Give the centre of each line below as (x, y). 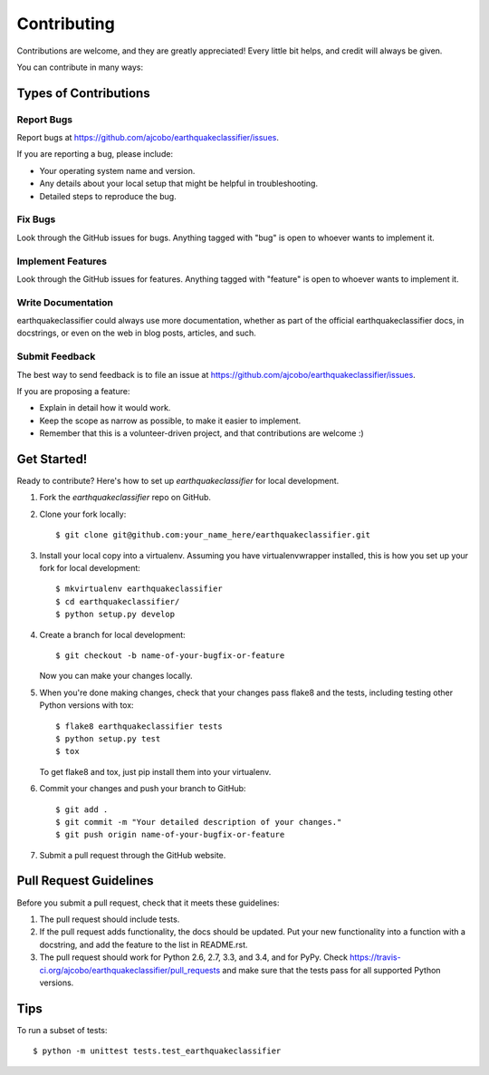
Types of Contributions (83, 93)
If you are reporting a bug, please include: (95, 154)
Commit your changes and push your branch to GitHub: (143, 789)
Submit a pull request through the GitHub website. (133, 855)
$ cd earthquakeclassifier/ (118, 601)
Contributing (66, 24)
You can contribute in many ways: (80, 67)
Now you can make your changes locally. (116, 676)
